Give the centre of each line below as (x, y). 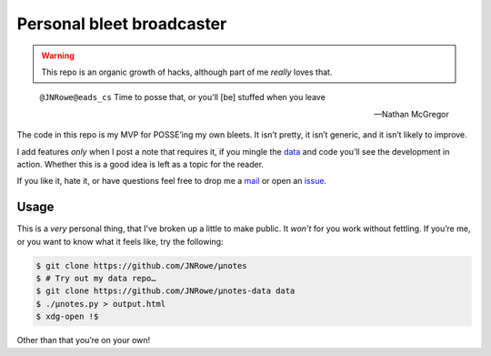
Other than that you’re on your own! (84, 341)
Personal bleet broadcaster (122, 24)
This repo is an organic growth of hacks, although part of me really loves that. (187, 72)
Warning (58, 56)
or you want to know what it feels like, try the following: (120, 241)
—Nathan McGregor (411, 114)
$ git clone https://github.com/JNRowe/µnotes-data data (165, 291)
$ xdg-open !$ (67, 317)
